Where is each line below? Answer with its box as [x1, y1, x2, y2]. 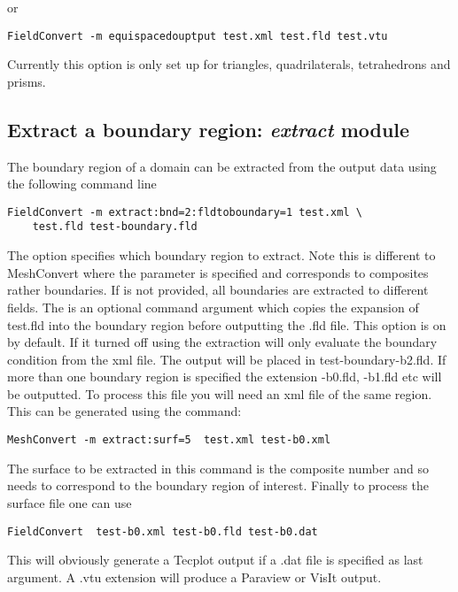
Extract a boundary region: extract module [7, 115, 410, 142]
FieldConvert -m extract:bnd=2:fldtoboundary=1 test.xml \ [7, 205, 362, 219]
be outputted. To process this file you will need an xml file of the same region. [7, 384, 432, 403]
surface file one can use [7, 493, 132, 511]
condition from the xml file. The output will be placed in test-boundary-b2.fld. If [7, 350, 446, 368]
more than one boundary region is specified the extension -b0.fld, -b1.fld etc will [7, 367, 442, 386]
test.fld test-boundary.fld [32, 220, 198, 234]
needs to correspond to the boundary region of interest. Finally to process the [7, 476, 430, 495]
